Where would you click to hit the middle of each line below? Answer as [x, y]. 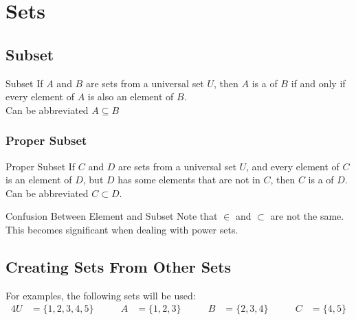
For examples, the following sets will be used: [101, 295]
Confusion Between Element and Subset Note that [112, 216]
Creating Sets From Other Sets [119, 266]
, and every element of [293, 166]
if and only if [318, 83]
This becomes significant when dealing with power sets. [122, 229]
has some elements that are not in [189, 180]
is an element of [39, 180]
